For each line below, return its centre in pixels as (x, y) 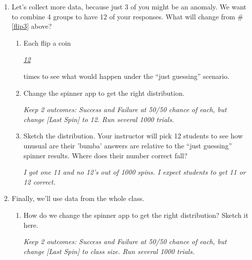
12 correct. (40, 181)
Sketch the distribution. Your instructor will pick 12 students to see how (133, 136)
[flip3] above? (32, 26)
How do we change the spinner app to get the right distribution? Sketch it (136, 215)
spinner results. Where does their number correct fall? (105, 155)
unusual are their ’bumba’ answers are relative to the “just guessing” (128, 145)
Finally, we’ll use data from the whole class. (78, 198)
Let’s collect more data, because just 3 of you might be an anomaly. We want (129, 6)
